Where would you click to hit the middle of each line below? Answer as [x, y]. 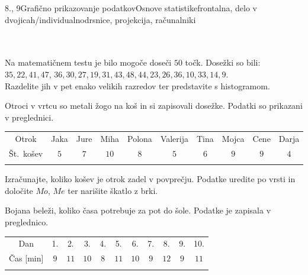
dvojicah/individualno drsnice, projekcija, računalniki [100, 19]
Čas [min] [26, 258]
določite [19, 190]
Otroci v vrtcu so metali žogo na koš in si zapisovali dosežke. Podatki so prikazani [154, 106]
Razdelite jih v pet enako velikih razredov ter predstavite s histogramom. [137, 85]
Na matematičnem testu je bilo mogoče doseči [88, 62]
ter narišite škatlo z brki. [113, 190]
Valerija [174, 139]
